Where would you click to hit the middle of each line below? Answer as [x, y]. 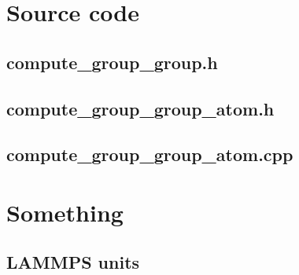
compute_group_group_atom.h [140, 108]
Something [65, 212]
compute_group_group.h [112, 62]
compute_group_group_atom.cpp [150, 154]
